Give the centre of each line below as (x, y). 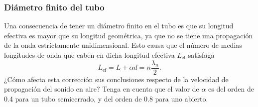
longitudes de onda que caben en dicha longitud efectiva (89, 55)
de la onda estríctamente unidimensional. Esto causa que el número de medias (123, 45)
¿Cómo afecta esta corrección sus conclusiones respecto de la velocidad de (116, 79)
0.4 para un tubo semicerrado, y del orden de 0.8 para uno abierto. (106, 98)
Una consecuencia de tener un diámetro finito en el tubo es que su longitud (119, 26)
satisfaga (201, 55)
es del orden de (231, 89)
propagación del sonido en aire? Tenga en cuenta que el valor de (102, 89)
